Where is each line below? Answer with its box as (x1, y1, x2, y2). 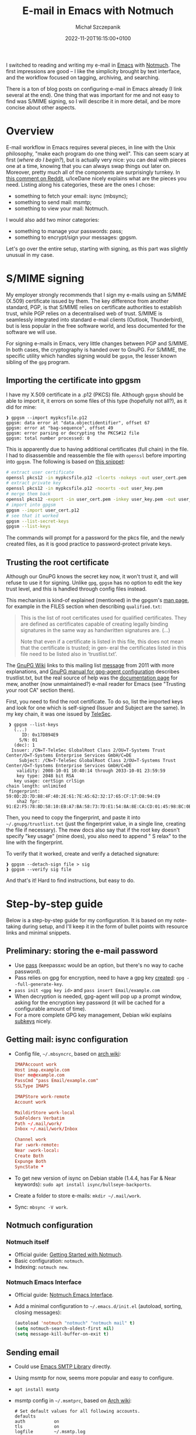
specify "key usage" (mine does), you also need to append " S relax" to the (6, 833, 187, 840)
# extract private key (6, 480, 61, 486)
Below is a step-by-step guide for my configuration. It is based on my (6, 917, 173, 924)
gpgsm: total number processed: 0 (6, 435, 90, 441)
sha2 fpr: (16, 799, 41, 805)
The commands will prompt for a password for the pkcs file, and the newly (6, 534, 185, 541)
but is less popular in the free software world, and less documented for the (6, 322, 185, 329)
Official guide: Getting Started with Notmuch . (14, 1251, 123, 1258)
